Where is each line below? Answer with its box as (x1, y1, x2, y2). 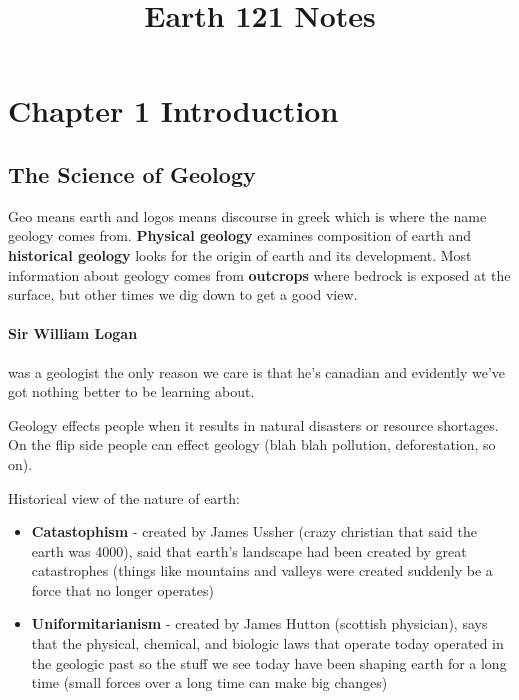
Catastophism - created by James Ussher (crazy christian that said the (31, 521, 477, 542)
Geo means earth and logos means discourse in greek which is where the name (8, 205, 487, 226)
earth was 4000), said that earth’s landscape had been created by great (31, 540, 467, 561)
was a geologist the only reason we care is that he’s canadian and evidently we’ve (8, 361, 506, 382)
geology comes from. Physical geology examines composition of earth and (8, 225, 471, 246)
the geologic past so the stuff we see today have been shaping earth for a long (31, 652, 507, 673)
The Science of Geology (8, 158, 256, 189)
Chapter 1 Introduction (8, 90, 339, 131)
